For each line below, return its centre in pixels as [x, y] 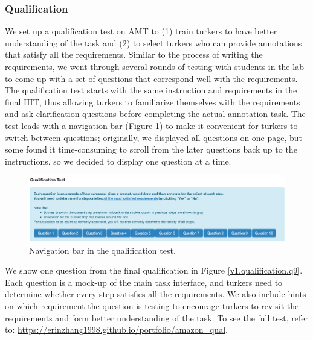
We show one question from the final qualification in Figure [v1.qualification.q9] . [154, 270]
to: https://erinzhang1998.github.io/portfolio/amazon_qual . [116, 329]
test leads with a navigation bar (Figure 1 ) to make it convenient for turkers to [151, 125]
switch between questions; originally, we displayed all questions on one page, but [154, 137]
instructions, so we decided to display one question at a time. [118, 161]
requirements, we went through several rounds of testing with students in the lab [154, 66]
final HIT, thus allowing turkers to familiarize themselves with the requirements [153, 102]
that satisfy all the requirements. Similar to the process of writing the [134, 55]
